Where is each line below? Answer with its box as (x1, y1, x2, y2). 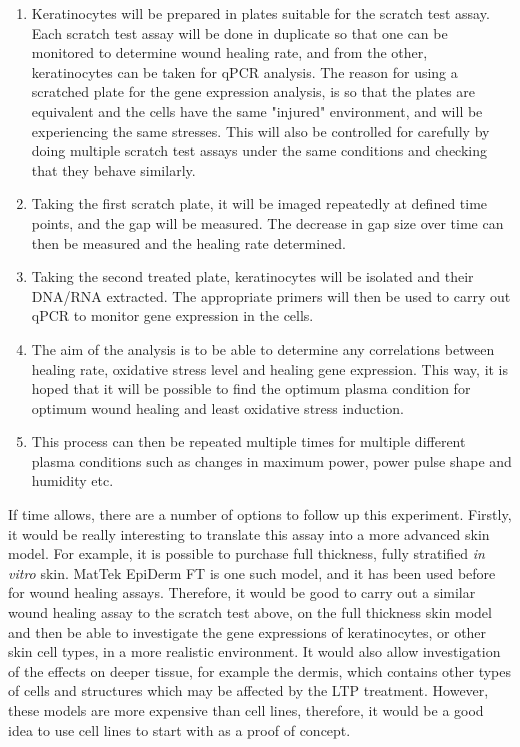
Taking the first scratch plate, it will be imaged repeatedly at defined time (31, 193, 488, 214)
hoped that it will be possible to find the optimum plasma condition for (31, 378, 471, 399)
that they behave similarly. (31, 159, 196, 180)
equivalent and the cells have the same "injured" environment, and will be (31, 100, 483, 121)
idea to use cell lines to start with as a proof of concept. (8, 719, 351, 740)
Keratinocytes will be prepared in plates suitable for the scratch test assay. (31, 3, 490, 23)
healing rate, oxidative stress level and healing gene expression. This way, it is (31, 358, 509, 379)
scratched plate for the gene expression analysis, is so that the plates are (31, 81, 476, 102)
